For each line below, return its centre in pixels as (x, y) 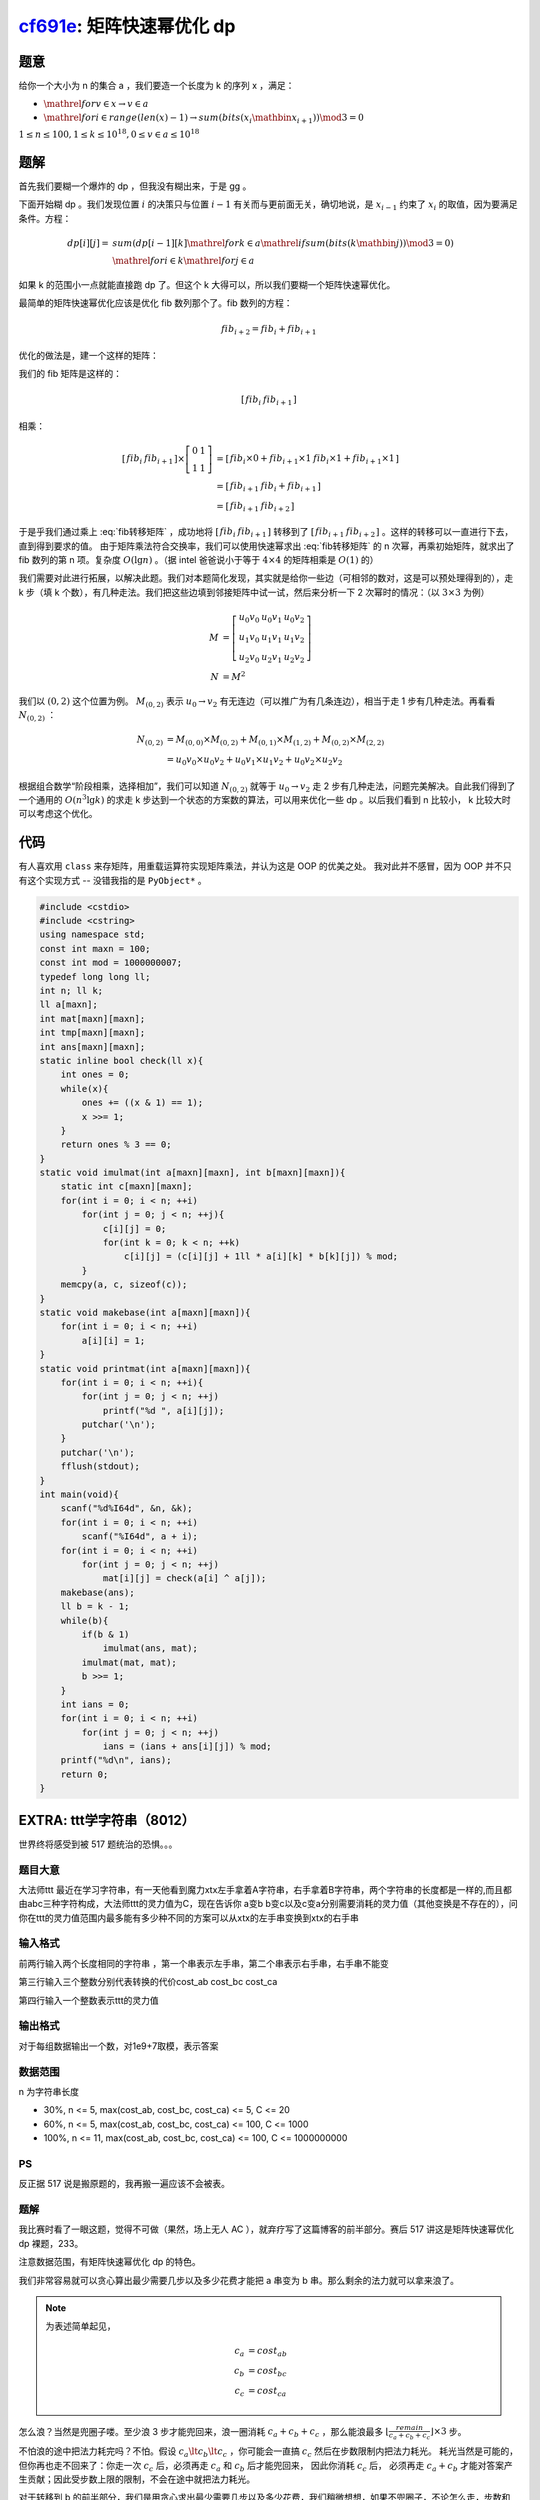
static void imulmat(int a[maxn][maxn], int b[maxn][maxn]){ (192, 1173)
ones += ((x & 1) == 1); (142, 1103)
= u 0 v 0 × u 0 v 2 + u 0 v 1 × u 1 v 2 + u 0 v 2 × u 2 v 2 (254, 760)
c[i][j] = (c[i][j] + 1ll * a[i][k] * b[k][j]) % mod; (261, 1256)
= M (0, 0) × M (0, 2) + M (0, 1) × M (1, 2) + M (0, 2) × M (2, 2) (275, 741)
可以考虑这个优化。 (58, 814)
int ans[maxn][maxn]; (92, 1046)
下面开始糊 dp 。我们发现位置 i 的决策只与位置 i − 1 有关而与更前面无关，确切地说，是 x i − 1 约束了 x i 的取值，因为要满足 (268, 205)
